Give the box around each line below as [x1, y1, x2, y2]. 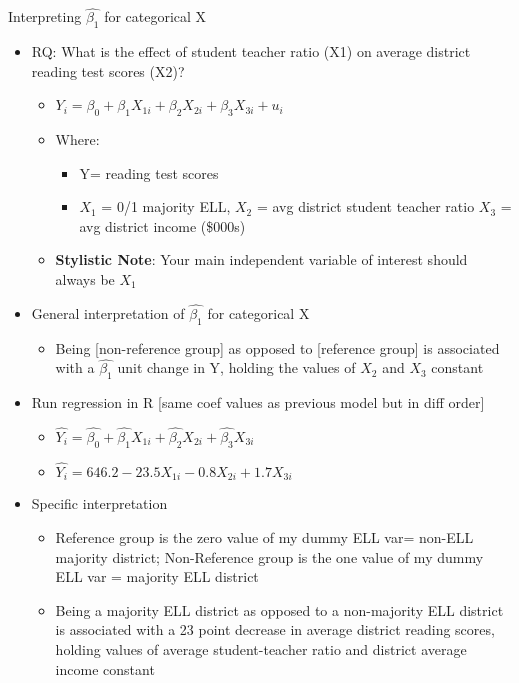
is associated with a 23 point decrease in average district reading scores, [55, 619, 495, 640]
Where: [55, 129, 100, 149]
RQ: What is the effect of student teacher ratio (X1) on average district [31, 41, 471, 62]
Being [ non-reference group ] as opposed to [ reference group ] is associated [55, 337, 500, 358]
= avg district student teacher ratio [256, 196, 475, 217]
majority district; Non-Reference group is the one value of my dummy [55, 546, 484, 567]
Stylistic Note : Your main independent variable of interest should [55, 249, 468, 270]
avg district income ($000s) [79, 215, 246, 236]
